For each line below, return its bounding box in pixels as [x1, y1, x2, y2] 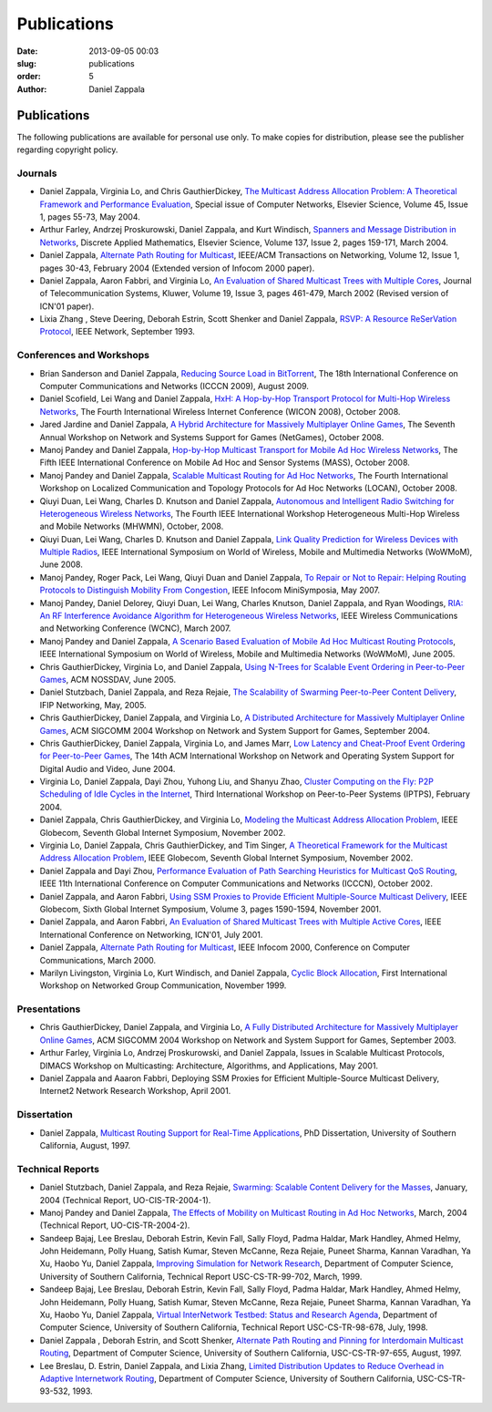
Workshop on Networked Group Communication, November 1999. [39, 980, 287, 991]
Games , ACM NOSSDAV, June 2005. [39, 674, 177, 685]
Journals [16, 167, 57, 180]
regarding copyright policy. [16, 144, 118, 155]
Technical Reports [16, 1162, 100, 1175]
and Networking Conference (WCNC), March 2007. [39, 623, 231, 634]
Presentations [16, 1003, 81, 1015]
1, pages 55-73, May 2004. [39, 211, 140, 222]
